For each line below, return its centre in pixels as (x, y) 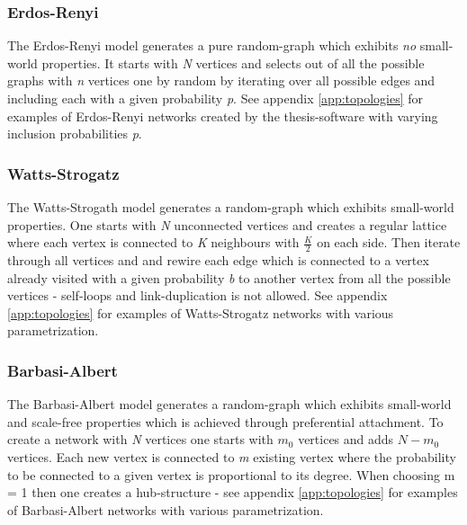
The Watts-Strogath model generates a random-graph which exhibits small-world (231, 207)
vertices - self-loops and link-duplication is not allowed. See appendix (198, 295)
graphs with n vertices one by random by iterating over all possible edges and (221, 80)
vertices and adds (346, 439)
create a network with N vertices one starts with (140, 439)
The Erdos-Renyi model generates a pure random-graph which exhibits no (212, 45)
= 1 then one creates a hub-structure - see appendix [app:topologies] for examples (233, 492)
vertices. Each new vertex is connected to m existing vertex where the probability (232, 456)
